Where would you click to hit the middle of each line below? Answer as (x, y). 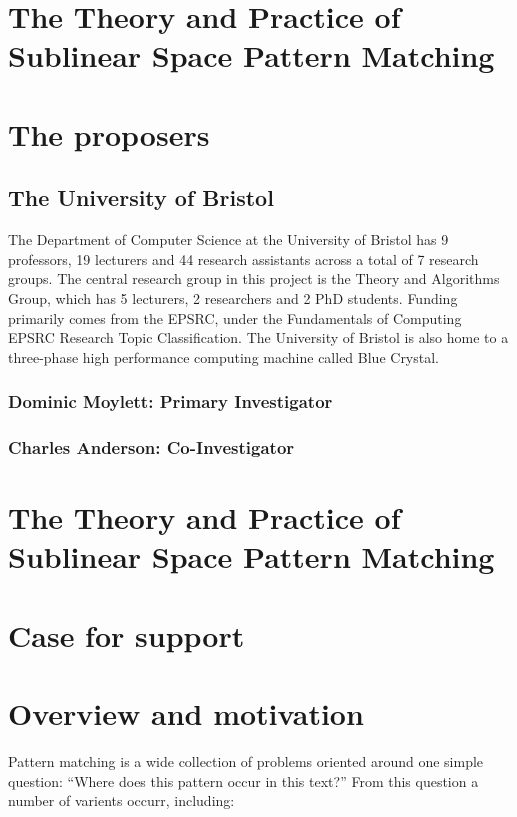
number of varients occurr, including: (121, 800)
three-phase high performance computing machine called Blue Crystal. (224, 356)
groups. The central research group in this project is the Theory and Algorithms (254, 278)
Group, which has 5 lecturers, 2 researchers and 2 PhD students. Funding (233, 297)
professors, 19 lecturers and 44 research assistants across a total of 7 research (243, 258)
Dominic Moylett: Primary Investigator (170, 401)
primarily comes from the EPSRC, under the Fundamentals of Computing (235, 317)
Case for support (126, 634)
